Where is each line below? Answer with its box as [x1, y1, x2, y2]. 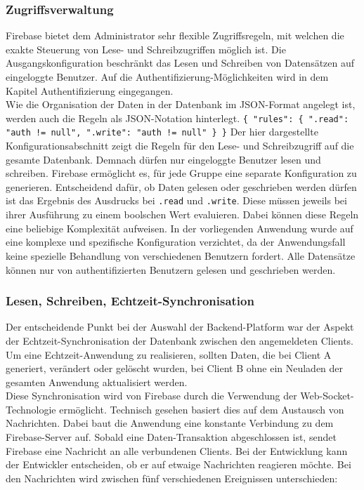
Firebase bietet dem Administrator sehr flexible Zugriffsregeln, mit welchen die [6, 28, 344, 43]
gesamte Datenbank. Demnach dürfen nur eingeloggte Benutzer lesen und [6, 152, 321, 166]
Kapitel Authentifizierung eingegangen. [6, 83, 174, 98]
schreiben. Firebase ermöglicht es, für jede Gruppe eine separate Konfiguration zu [6, 166, 357, 180]
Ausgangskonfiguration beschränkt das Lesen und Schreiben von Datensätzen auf [6, 55, 355, 70]
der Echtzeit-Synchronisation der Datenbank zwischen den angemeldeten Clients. [6, 333, 354, 347]
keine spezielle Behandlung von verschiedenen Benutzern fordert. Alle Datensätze [6, 248, 356, 263]
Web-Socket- [300, 388, 354, 403]
